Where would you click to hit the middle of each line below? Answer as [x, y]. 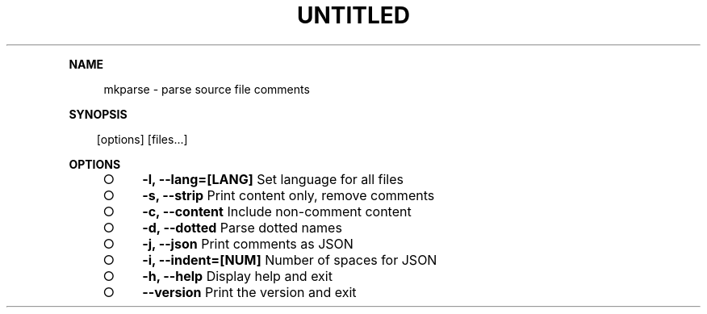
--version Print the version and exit [249, 292]
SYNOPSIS [98, 114]
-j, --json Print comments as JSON [248, 243]
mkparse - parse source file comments [207, 89]
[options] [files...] [142, 139]
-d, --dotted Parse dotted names [242, 227]
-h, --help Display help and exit [237, 276]
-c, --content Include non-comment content [277, 211]
